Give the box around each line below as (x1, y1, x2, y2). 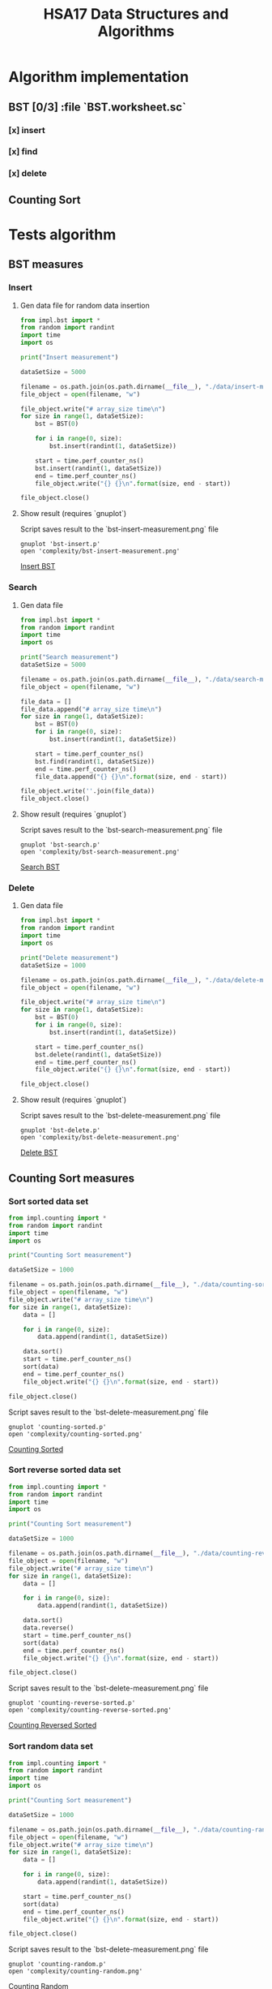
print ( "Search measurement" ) (19, 653, 119, 661)
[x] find (8, 146, 38, 157)
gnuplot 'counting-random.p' (8, 1961, 107, 1969)
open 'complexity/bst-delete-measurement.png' (19, 1134, 181, 1142)
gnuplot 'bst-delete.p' (19, 1126, 101, 1134)
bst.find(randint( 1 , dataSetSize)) (35, 757, 155, 765)
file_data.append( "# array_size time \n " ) (19, 705, 163, 713)
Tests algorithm (8, 225, 117, 243)
